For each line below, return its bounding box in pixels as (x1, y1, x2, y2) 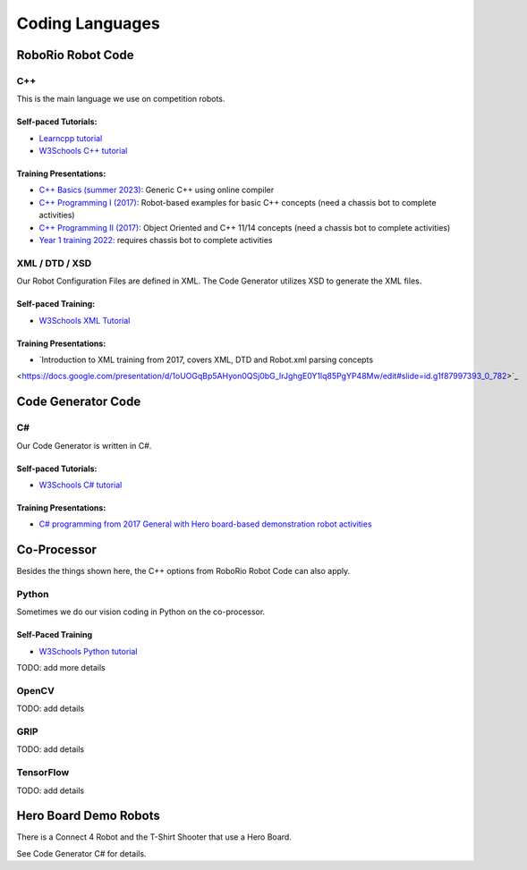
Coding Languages (16, 13, 160, 33)
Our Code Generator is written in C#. (16, 440, 152, 451)
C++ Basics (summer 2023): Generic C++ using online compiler (38, 184, 275, 196)
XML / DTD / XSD (16, 257, 92, 269)
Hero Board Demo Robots (16, 808, 161, 824)
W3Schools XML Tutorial (38, 315, 131, 325)
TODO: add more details (16, 663, 106, 673)
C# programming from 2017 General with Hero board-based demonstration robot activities (38, 519, 372, 529)
